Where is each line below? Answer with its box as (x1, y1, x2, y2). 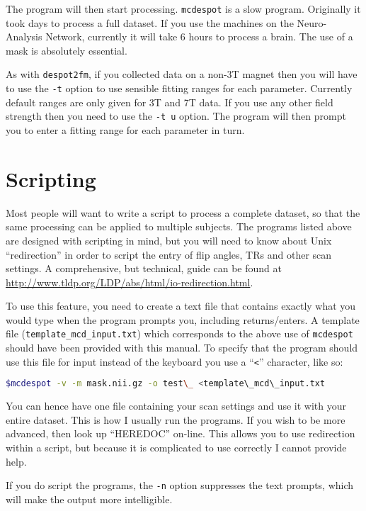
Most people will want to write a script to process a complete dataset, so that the (6, 205, 360, 220)
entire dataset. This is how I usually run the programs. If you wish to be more (6, 412, 345, 427)
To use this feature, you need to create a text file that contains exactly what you (6, 298, 356, 313)
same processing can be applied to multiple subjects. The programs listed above (6, 219, 352, 234)
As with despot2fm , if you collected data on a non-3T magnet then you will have (6, 67, 358, 82)
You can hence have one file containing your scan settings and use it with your (6, 398, 347, 413)
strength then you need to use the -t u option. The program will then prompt (6, 108, 346, 123)
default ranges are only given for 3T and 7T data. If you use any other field (6, 94, 333, 109)
